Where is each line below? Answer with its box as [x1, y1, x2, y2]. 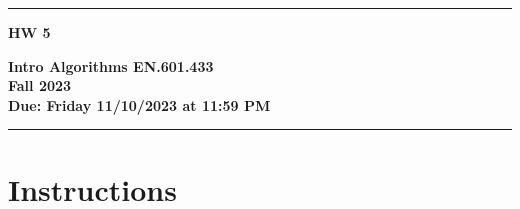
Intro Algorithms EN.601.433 [8, 55, 214, 76]
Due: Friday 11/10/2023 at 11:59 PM [8, 94, 271, 115]
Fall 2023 [8, 75, 72, 96]
